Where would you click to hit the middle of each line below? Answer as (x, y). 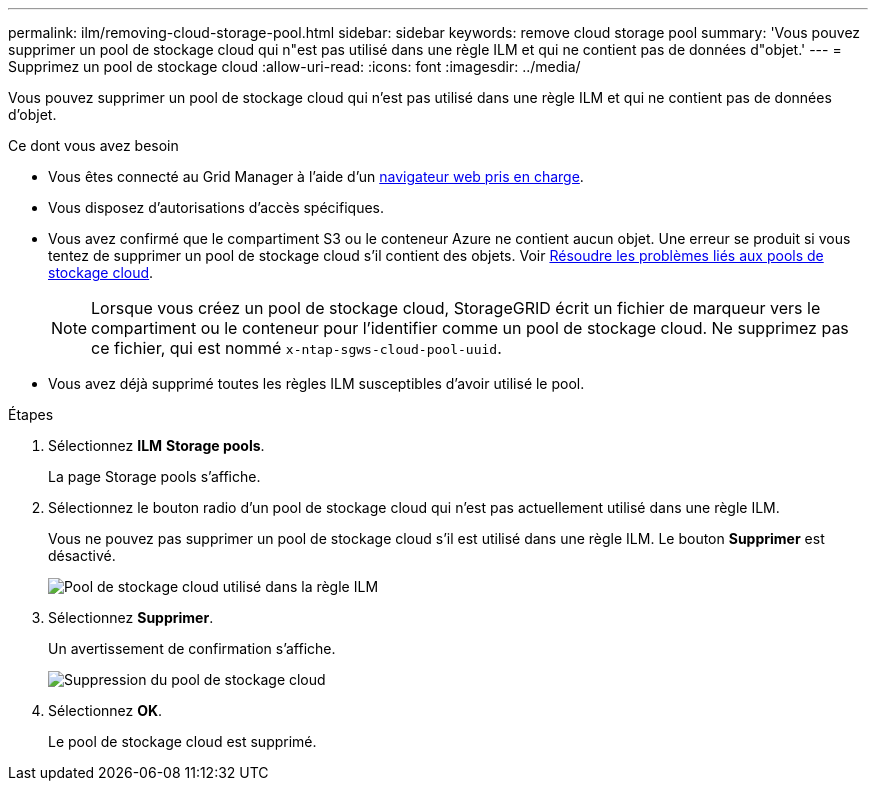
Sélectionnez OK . (105, 710)
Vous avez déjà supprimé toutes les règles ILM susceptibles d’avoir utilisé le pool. (316, 383)
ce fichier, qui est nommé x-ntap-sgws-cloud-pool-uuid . (296, 348)
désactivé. (82, 555)
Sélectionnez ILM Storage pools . (156, 445)
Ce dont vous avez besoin (93, 145)
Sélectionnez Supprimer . (131, 617)
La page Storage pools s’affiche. (154, 476)
